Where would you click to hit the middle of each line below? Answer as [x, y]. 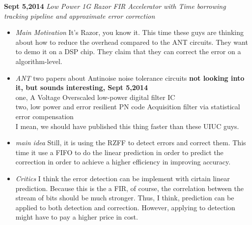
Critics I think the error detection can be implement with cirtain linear [123, 178]
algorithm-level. [39, 61]
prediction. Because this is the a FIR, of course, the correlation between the [129, 188]
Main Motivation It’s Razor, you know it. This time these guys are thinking [129, 32]
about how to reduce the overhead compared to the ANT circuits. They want [132, 42]
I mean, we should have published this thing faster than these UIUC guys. [127, 126]
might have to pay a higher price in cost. [77, 217]
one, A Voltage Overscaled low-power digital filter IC [95, 97]
